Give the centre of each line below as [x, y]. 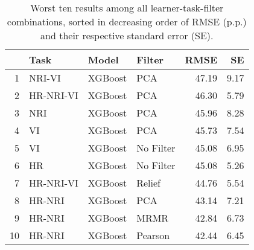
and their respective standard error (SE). [127, 35]
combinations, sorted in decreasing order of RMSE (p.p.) [127, 21]
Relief [148, 183]
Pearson [153, 235]
